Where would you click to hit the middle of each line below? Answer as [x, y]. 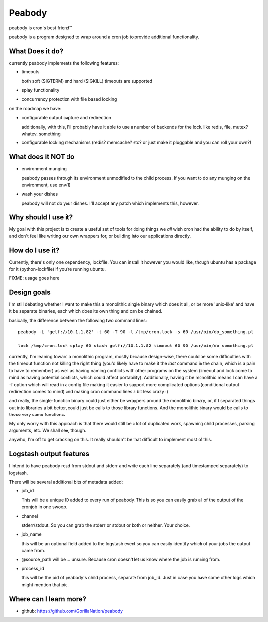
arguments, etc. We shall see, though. [48, 430]
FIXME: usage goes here [34, 278]
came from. [33, 551]
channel [30, 516]
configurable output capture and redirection [67, 118]
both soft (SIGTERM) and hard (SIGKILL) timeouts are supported [87, 81]
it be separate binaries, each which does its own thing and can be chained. [86, 311]
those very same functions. [37, 415]
